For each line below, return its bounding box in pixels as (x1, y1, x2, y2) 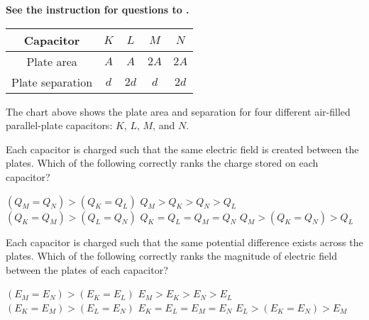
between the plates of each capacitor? (6, 262, 168, 277)
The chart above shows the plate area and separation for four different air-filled (6, 104, 351, 118)
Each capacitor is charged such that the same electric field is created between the (6, 141, 359, 156)
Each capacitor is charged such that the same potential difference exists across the (6, 234, 363, 249)
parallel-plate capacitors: (6, 118, 113, 133)
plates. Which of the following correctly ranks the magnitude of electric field (6, 248, 337, 263)
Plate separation (11, 73, 93, 90)
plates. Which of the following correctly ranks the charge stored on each (6, 155, 319, 170)
